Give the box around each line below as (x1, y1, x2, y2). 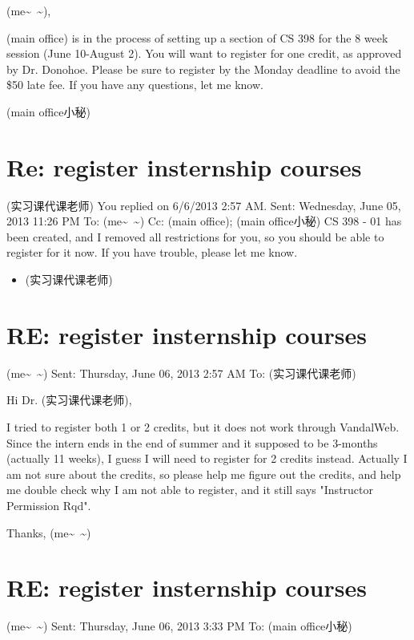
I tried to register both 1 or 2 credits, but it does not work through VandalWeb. (6, 418, 400, 435)
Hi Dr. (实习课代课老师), (6, 391, 132, 408)
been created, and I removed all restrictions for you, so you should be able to (6, 228, 384, 245)
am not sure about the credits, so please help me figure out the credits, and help (6, 465, 401, 482)
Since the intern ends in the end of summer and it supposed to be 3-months (6, 434, 378, 451)
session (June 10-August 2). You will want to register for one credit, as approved (6, 45, 402, 62)
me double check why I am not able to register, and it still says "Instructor (6, 481, 374, 498)
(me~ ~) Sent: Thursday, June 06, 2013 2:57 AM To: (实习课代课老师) (6, 364, 356, 381)
